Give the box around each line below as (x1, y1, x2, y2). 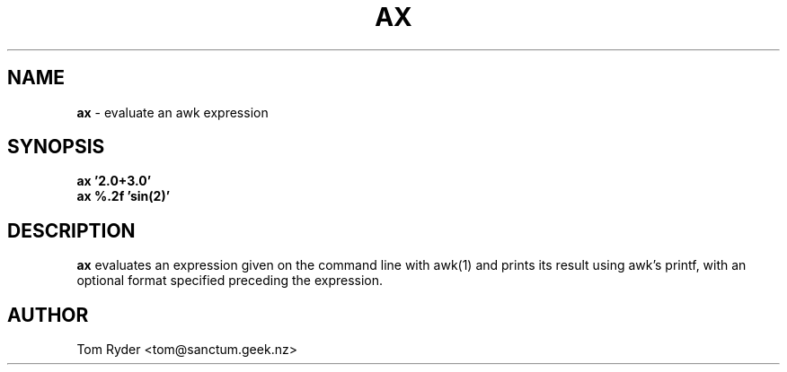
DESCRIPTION (7, 219, 136, 242)
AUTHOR (7, 303, 89, 326)
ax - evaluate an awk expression (76, 104, 269, 120)
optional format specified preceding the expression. (76, 273, 384, 289)
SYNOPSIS (7, 135, 105, 159)
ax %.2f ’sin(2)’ (76, 188, 171, 204)
